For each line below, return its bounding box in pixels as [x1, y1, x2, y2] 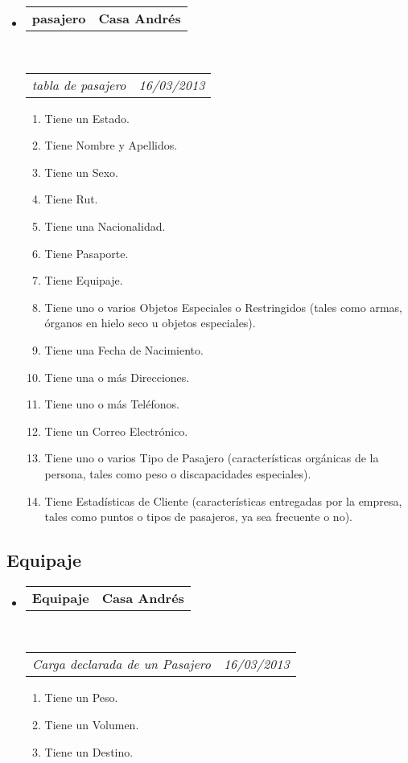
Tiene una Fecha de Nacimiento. [44, 341, 204, 358]
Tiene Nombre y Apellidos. [44, 137, 178, 154]
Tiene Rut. [44, 191, 98, 207]
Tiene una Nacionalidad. [44, 217, 166, 234]
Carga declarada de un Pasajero [31, 654, 211, 674]
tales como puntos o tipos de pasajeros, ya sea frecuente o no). [44, 508, 352, 525]
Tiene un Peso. [44, 689, 118, 706]
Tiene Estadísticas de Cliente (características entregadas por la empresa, [44, 492, 402, 509]
